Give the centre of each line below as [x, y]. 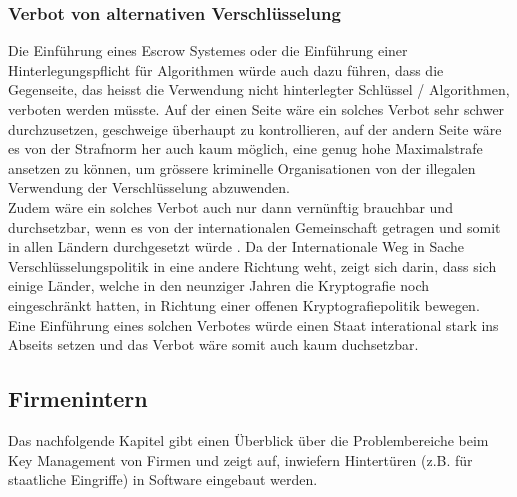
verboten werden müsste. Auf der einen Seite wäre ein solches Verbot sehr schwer [256, 109]
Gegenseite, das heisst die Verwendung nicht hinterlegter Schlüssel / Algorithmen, [259, 89]
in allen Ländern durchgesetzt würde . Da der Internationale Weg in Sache [236, 246]
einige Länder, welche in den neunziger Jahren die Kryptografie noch [218, 285]
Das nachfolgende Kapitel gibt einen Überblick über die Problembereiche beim [248, 439]
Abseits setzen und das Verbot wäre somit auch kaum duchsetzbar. [213, 344]
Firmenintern [78, 398]
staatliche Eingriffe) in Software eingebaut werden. [163, 479]
